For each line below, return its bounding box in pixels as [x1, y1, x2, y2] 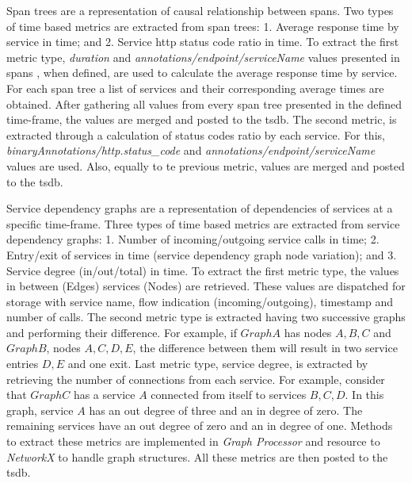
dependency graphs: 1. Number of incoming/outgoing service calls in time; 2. [6, 231, 380, 247]
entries [6, 355, 39, 372]
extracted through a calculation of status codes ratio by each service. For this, [6, 126, 385, 143]
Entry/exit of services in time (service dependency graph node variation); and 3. [6, 246, 397, 263]
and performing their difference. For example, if [6, 324, 237, 340]
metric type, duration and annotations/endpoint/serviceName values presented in [6, 48, 400, 65]
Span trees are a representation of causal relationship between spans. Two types [6, 2, 394, 18]
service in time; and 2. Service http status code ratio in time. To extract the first [6, 33, 399, 50]
